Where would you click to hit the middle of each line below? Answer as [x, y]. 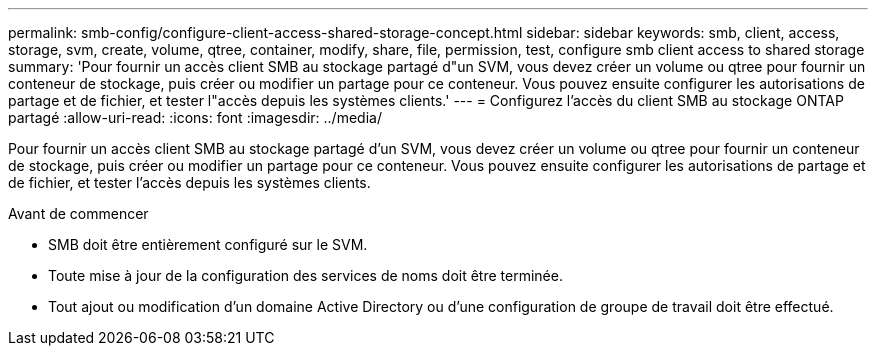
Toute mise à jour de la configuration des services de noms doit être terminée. [305, 275]
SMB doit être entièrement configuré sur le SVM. [208, 244]
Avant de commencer [78, 213]
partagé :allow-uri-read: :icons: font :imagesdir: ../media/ [195, 117]
